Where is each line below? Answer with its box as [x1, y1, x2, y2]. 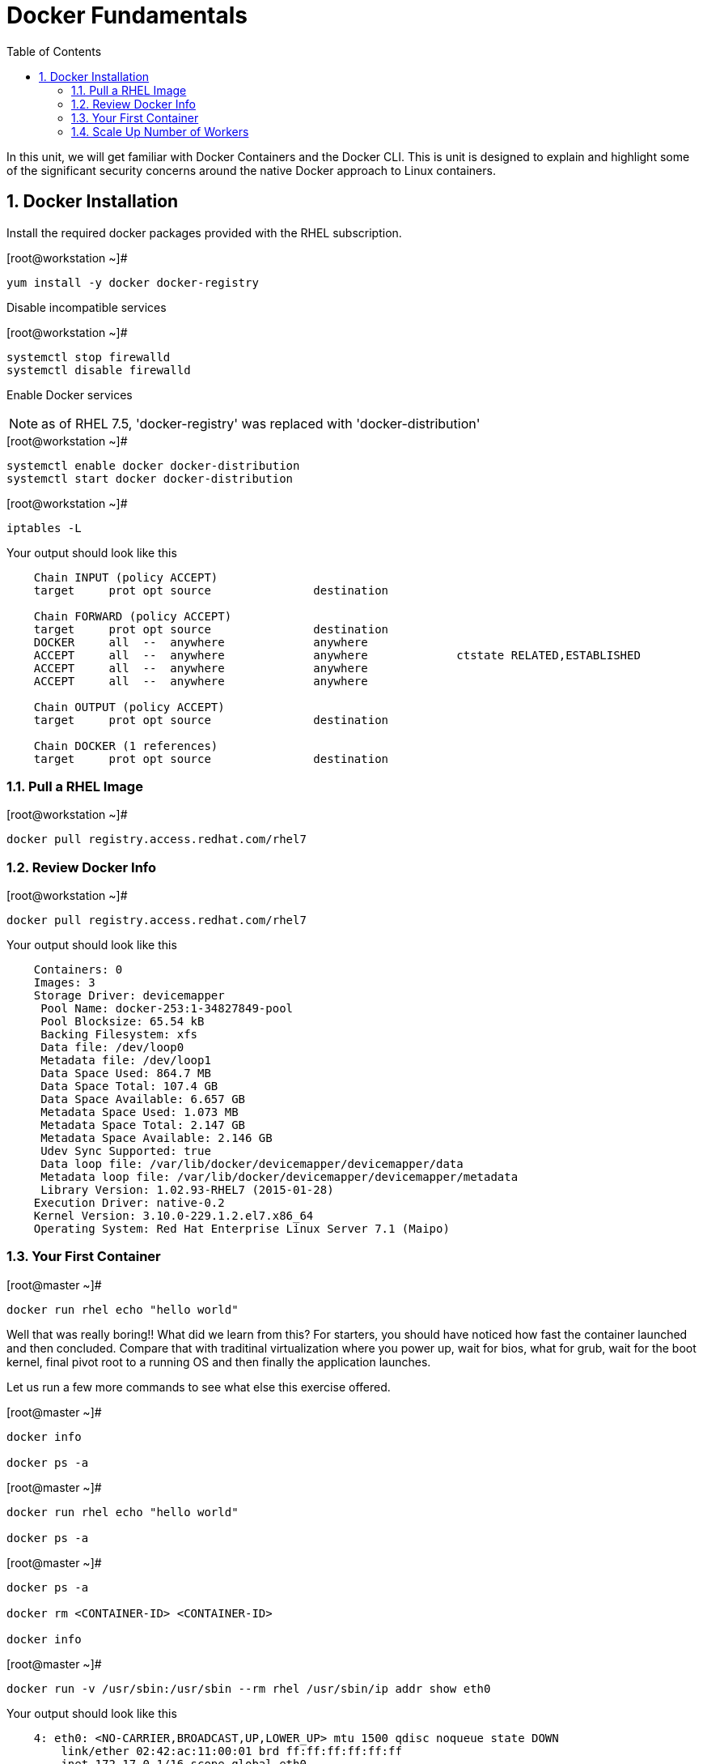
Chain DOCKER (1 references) [33, 739, 218, 752]
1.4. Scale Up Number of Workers [71, 124, 249, 138]
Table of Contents [6, 44, 102, 58]
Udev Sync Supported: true [40, 1144, 211, 1158]
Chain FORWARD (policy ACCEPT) [33, 609, 232, 623]
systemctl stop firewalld [6, 350, 171, 364]
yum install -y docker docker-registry [6, 275, 259, 289]
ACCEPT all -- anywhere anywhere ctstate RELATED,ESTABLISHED [33, 648, 641, 662]
